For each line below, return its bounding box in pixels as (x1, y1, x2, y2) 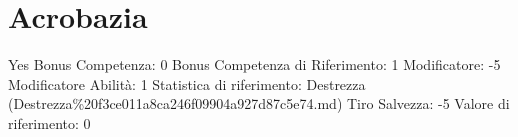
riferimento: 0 (8, 112, 91, 133)
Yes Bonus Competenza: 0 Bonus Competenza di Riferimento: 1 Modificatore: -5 (8, 54, 501, 75)
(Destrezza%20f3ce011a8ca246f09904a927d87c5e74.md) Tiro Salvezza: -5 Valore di (8, 93, 510, 114)
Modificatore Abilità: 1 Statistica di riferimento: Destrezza (8, 73, 366, 94)
